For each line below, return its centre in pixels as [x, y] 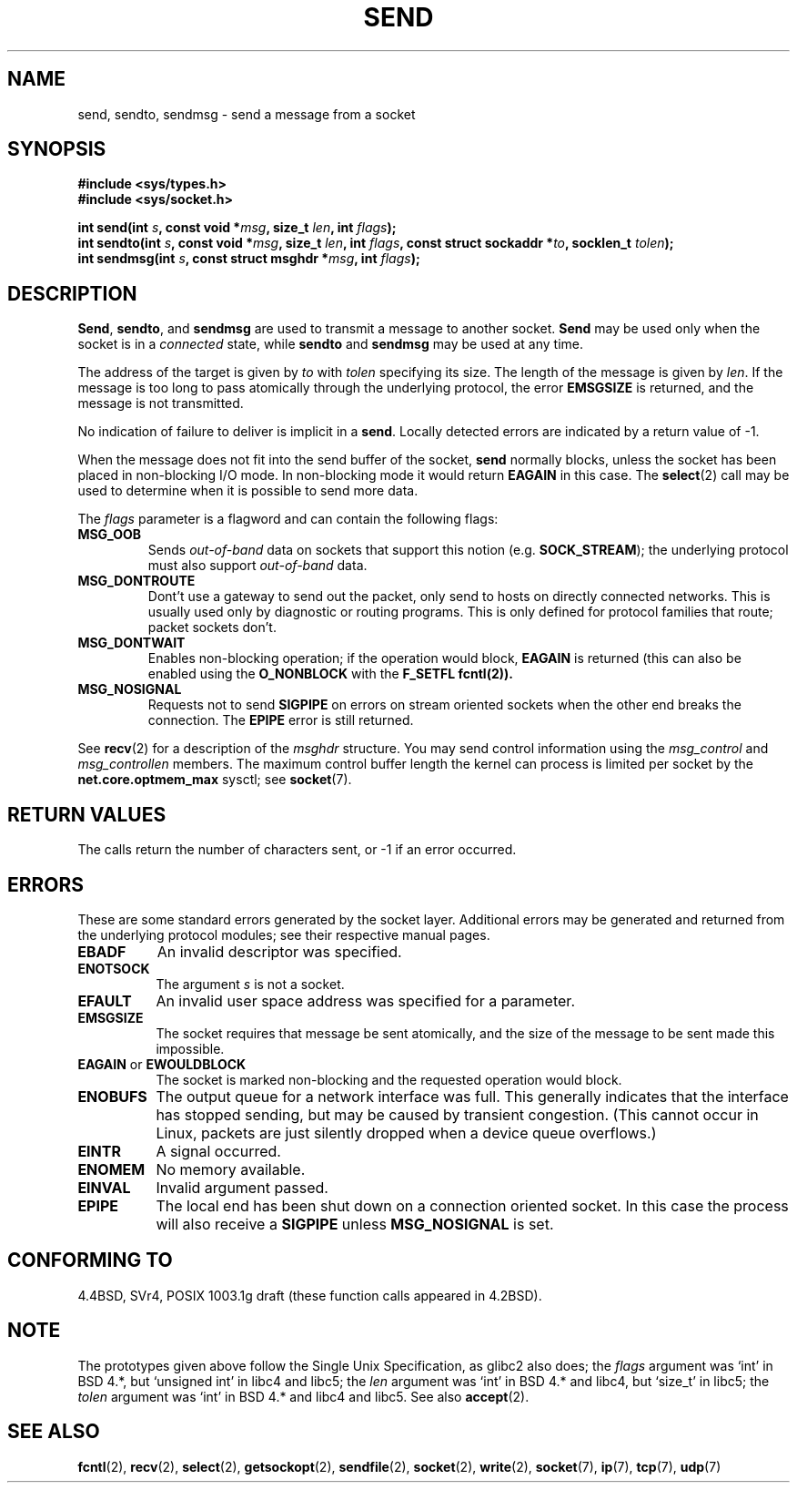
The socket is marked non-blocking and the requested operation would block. [389, 1079]
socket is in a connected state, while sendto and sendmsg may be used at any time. [331, 344]
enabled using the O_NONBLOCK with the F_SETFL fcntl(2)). [330, 674]
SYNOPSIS [57, 149]
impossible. [190, 1048]
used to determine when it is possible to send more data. [248, 491]
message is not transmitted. [161, 403]
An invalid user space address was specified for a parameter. [365, 1000]
